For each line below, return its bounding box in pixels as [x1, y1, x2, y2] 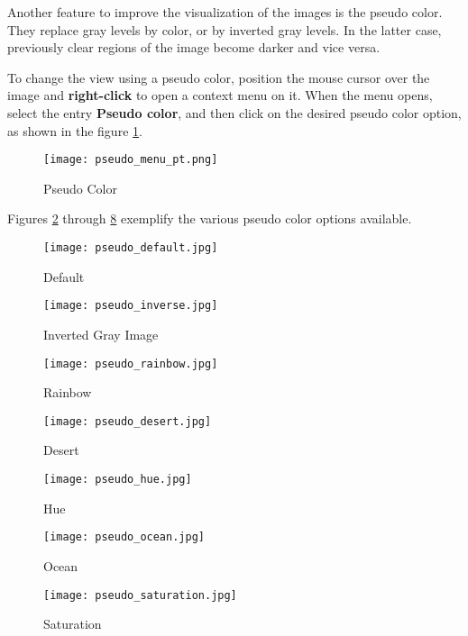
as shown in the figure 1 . [7, 121, 142, 140]
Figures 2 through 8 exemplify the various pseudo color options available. [7, 209, 412, 228]
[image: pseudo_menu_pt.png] [43, 153, 218, 167]
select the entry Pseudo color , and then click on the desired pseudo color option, [7, 103, 462, 122]
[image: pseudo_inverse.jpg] [43, 299, 218, 313]
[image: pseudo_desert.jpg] [43, 414, 212, 428]
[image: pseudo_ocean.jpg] [43, 531, 205, 544]
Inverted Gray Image [43, 324, 159, 343]
